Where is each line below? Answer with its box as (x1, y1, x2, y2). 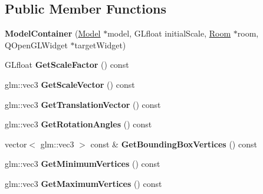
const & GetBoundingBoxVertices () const (90, 137, 257, 150)
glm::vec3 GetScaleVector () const (5, 78, 135, 90)
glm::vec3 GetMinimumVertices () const (5, 157, 160, 170)
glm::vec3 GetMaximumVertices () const (5, 177, 162, 189)
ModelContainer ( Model (5, 27, 101, 40)
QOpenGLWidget (5, 38, 68, 51)
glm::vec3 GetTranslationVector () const (5, 98, 161, 110)
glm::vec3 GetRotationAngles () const (5, 118, 152, 130)
